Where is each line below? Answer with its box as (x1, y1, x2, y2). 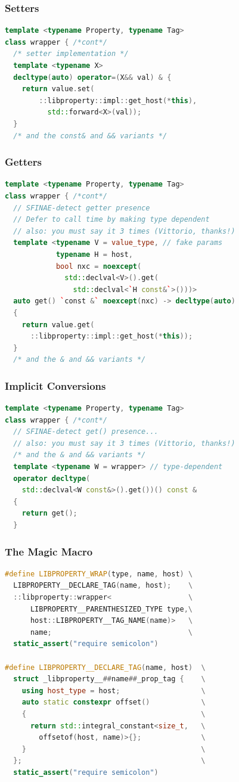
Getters (5, 154, 42, 169)
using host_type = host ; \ (21, 686, 206, 695)
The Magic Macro (5, 544, 93, 558)
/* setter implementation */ (13, 49, 129, 58)
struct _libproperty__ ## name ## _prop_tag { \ (13, 675, 206, 684)
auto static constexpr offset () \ (21, 698, 206, 707)
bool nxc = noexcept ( (55, 262, 142, 271)
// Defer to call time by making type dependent (13, 215, 210, 224)
